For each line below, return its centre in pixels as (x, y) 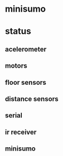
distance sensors (32, 99)
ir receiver (21, 132)
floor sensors (26, 82)
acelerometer (26, 49)
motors (16, 66)
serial (14, 116)
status (18, 31)
